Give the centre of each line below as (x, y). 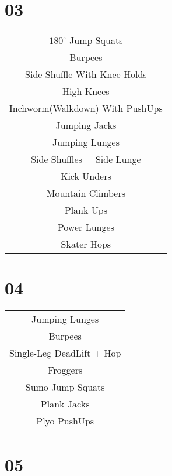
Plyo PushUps (65, 421)
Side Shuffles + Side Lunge (86, 159)
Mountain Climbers (86, 193)
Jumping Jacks (86, 125)
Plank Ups (86, 210)
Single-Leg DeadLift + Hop (65, 353)
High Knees (86, 91)
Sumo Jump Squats (65, 387)
